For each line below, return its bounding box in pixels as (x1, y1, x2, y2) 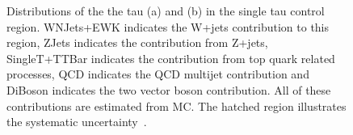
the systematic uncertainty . (6, 113, 147, 130)
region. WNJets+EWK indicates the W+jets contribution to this (6, 18, 330, 35)
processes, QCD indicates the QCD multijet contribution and (6, 65, 309, 82)
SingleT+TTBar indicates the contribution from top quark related (6, 49, 335, 66)
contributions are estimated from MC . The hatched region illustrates (6, 97, 347, 114)
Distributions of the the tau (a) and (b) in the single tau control (6, 2, 325, 19)
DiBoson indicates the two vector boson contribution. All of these (6, 81, 331, 98)
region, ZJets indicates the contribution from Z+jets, (6, 34, 268, 51)
